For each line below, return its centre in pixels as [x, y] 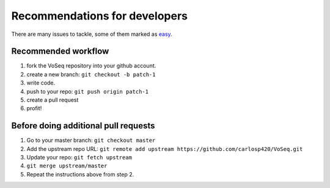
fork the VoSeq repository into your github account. [91, 66]
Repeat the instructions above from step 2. [80, 174]
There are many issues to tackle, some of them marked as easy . [92, 34]
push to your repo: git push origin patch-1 [88, 91]
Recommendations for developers [99, 16]
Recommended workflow [60, 51]
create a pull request [53, 100]
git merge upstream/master [67, 166]
